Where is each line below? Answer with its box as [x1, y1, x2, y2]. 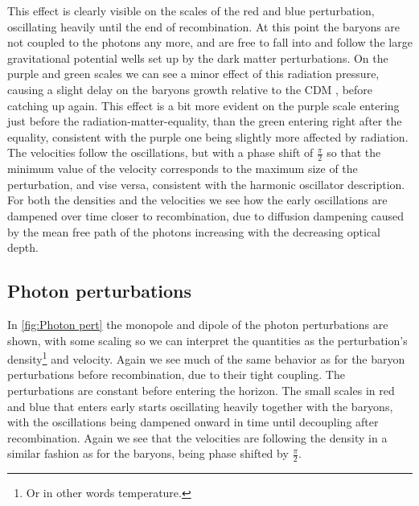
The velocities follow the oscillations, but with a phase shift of [7, 144, 314, 161]
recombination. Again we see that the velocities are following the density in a [7, 429, 388, 446]
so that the [327, 144, 381, 161]
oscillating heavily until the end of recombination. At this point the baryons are [7, 18, 401, 35]
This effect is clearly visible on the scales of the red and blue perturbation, [7, 2, 375, 19]
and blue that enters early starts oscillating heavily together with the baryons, [7, 397, 393, 414]
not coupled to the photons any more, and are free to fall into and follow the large [7, 34, 413, 51]
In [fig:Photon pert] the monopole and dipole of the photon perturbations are [7, 315, 388, 332]
